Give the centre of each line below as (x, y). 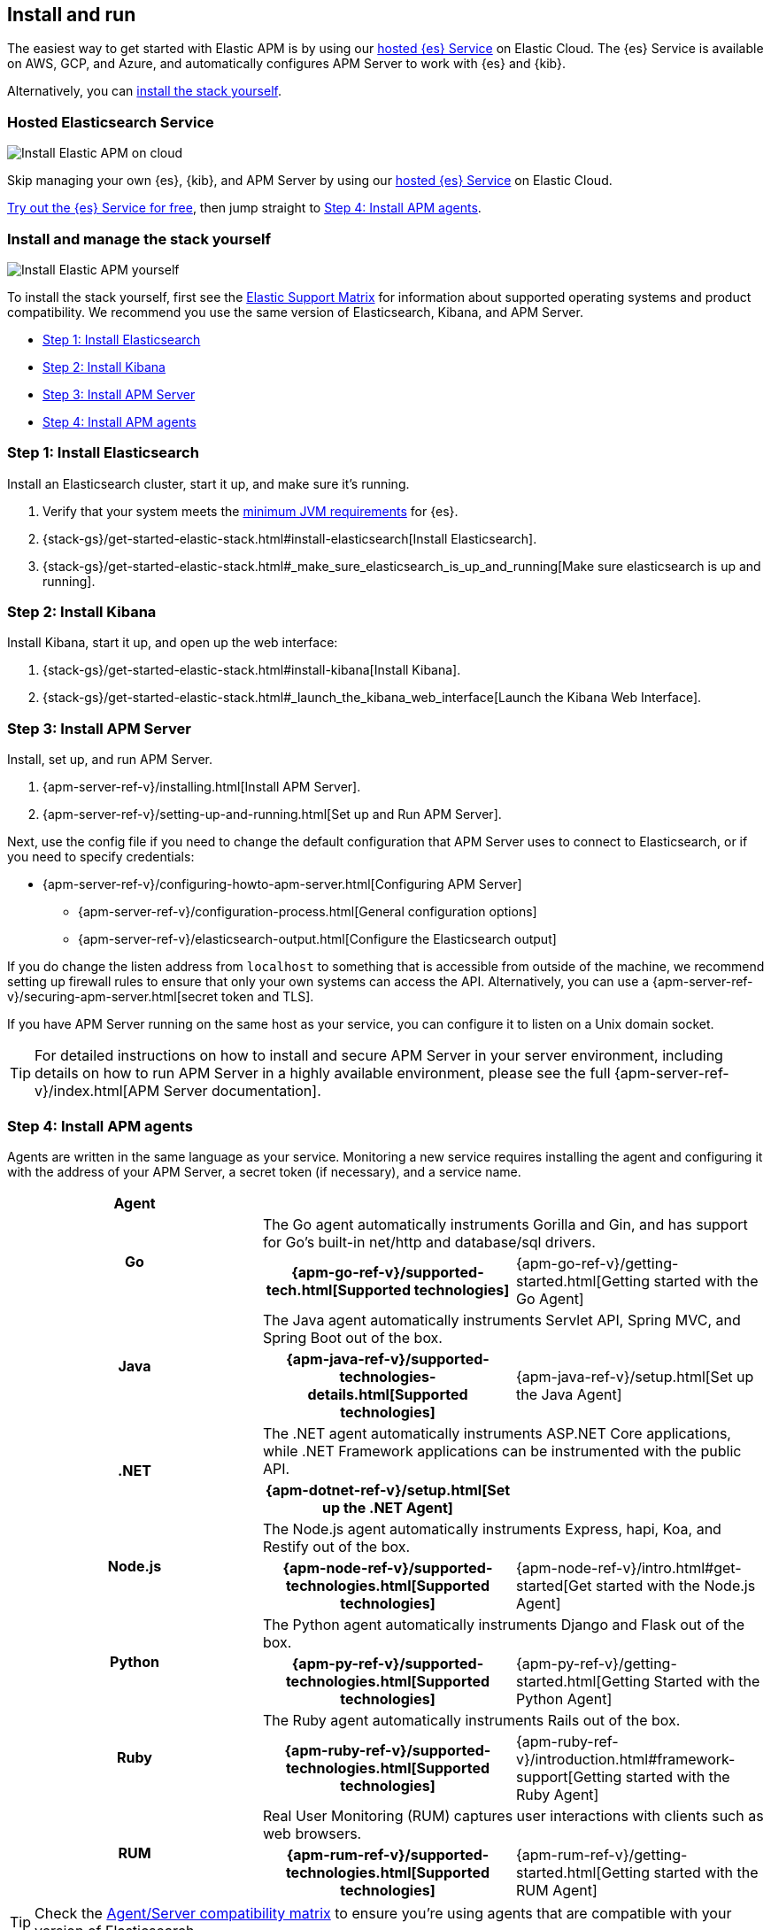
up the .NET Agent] (388, 1507)
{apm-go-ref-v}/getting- (597, 1263)
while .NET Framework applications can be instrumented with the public (502, 1451)
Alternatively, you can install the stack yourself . (144, 91)
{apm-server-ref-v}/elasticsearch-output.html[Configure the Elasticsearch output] (317, 939)
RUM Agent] (556, 1890)
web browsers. (312, 1833)
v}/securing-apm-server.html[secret (113, 997)
